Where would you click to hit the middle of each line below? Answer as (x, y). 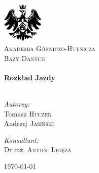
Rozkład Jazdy (30, 77)
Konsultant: (21, 140)
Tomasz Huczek (28, 113)
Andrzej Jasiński (29, 123)
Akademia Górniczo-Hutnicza (50, 48)
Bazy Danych (25, 58)
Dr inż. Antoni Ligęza (38, 149)
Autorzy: (17, 104)
